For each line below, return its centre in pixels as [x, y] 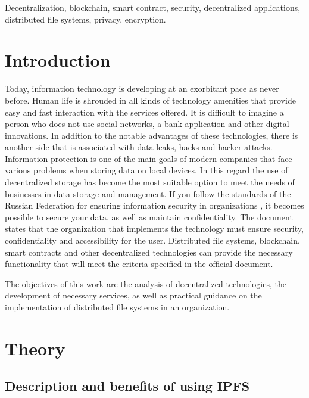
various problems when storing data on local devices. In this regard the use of [146, 170]
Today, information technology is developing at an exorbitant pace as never [142, 88]
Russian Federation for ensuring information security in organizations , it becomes [154, 205]
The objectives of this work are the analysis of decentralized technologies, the [146, 283]
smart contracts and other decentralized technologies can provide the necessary [149, 252]
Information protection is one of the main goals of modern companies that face [149, 158]
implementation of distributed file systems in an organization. [117, 307]
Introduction [58, 60]
